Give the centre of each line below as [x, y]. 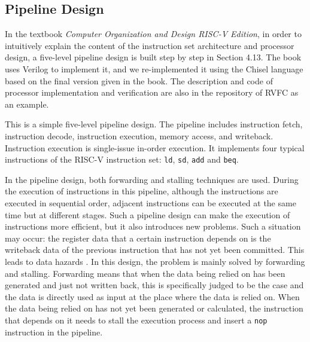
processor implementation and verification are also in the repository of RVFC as [152, 92]
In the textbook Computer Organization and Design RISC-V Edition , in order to [153, 34]
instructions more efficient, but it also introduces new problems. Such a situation [153, 226]
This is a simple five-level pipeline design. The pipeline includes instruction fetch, [154, 124]
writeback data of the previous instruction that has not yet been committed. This [155, 250]
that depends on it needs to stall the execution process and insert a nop [136, 320]
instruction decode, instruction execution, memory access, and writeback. [139, 135]
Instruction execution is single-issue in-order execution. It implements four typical [155, 147]
